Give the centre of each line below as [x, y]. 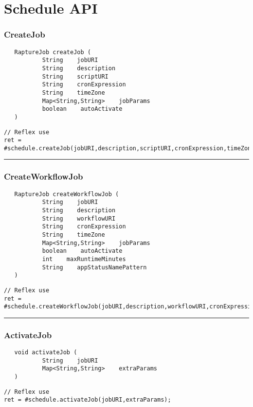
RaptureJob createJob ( [53, 52]
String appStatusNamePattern [94, 267]
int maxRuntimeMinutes [84, 259]
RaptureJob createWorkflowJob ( [67, 194]
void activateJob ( [46, 353]
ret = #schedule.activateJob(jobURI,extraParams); [88, 400]
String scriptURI [75, 76]
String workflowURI [79, 218]
